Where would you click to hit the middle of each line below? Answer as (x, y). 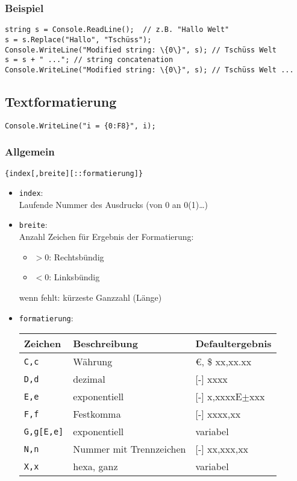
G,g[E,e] (44, 431)
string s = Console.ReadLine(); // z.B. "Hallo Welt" (117, 30)
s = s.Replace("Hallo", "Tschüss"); (78, 39)
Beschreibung (105, 344)
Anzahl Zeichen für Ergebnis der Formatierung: (106, 237)
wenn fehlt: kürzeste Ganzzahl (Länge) (90, 297)
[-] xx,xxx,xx (222, 449)
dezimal (89, 379)
